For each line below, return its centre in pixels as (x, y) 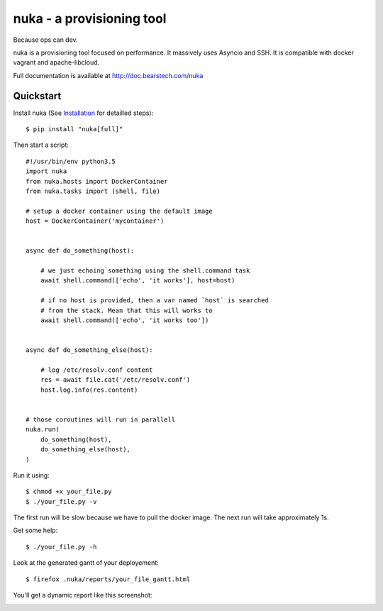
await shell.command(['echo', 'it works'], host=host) (138, 281)
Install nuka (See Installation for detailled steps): (83, 113)
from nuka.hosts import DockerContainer (97, 181)
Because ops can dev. (45, 40)
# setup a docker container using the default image (119, 211)
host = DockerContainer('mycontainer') (95, 221)
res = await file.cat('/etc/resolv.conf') (115, 380)
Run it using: (31, 475)
